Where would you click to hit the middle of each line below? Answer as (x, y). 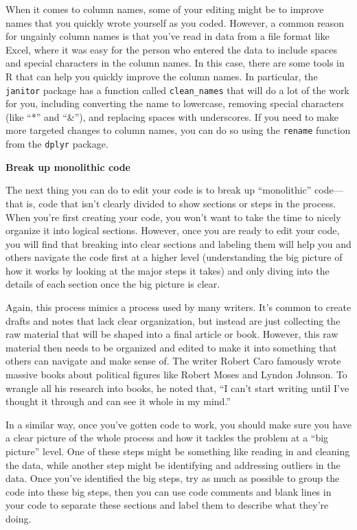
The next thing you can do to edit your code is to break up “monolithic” (159, 190)
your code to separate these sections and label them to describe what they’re (167, 505)
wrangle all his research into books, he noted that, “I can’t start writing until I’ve (177, 388)
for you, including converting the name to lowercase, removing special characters (175, 103)
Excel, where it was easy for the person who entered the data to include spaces (171, 49)
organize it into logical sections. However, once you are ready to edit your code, (173, 230)
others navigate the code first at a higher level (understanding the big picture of (174, 257)
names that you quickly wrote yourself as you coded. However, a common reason (175, 22)
